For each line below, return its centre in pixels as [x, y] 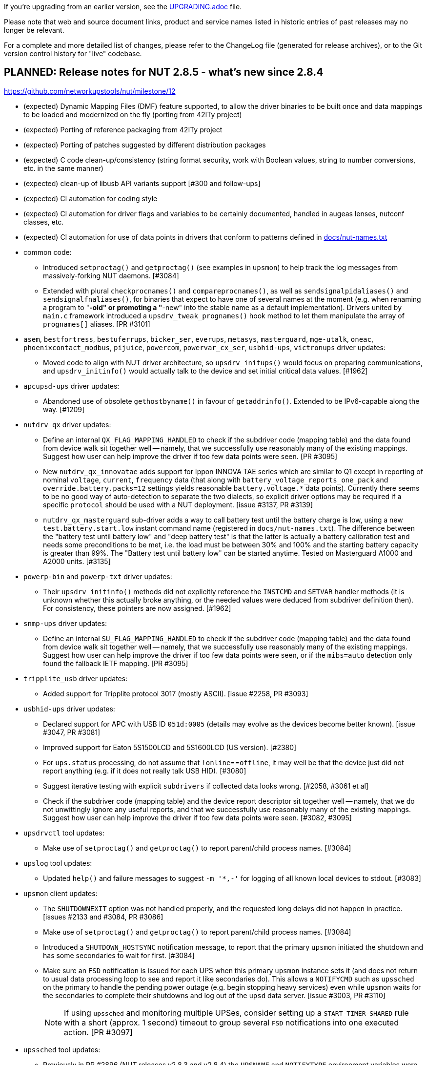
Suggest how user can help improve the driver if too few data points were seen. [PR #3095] [190, 456]
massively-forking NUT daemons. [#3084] [111, 275]
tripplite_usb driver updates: [76, 678]
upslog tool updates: [58, 863]
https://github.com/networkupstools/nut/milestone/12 [90, 91]
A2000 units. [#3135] [77, 561]
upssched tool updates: [62, 1049]
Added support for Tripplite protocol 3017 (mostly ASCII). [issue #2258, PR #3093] [176, 693]
